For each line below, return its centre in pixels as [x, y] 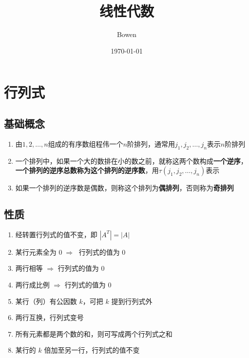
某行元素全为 [36, 252]
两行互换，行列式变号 [49, 317]
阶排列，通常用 [151, 143]
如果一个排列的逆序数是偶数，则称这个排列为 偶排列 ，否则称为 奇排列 [124, 188]
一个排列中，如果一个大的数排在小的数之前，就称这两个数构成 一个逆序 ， [131, 160]
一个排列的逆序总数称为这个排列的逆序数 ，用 [87, 170]
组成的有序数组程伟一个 [86, 143]
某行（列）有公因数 [46, 301]
